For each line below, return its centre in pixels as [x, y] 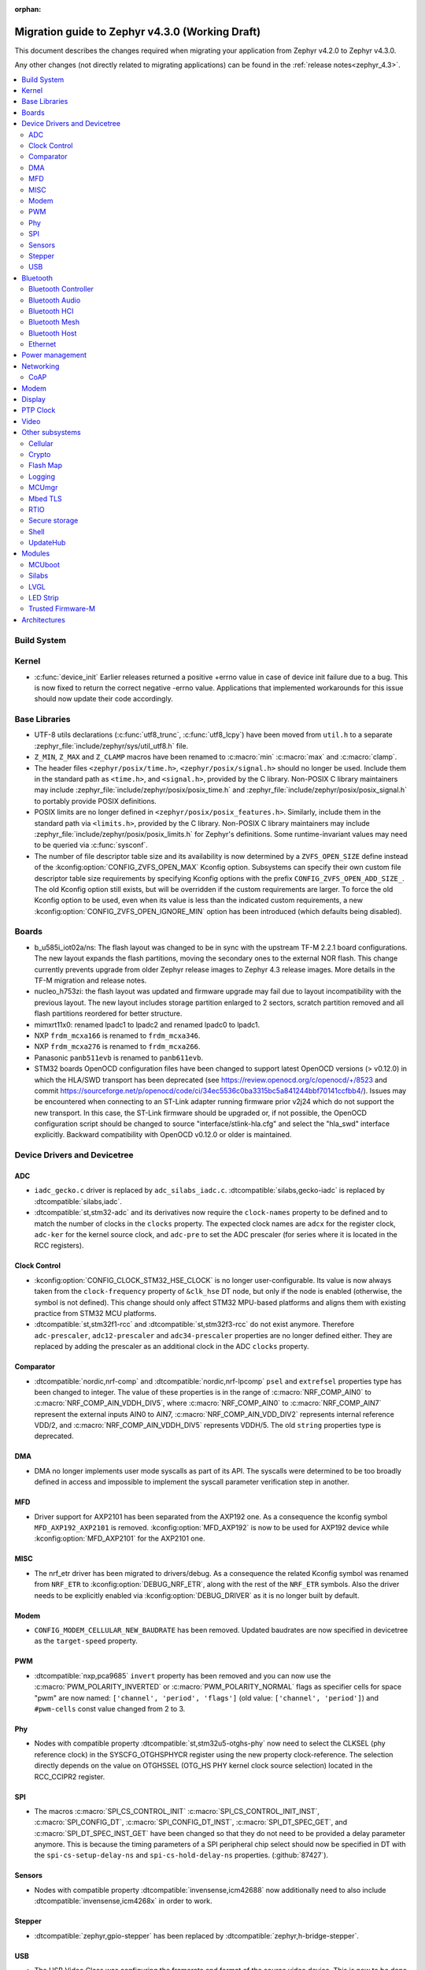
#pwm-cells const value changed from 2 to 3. [110, 1708]
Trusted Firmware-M [62, 609]
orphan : [28, 9]
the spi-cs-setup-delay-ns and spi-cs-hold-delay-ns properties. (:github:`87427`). [181, 1855]
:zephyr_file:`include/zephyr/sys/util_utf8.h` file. [111, 745]
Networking [41, 366]
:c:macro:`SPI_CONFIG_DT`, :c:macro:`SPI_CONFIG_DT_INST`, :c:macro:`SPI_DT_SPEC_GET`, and [191, 1822]
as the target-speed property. [86, 1641]
